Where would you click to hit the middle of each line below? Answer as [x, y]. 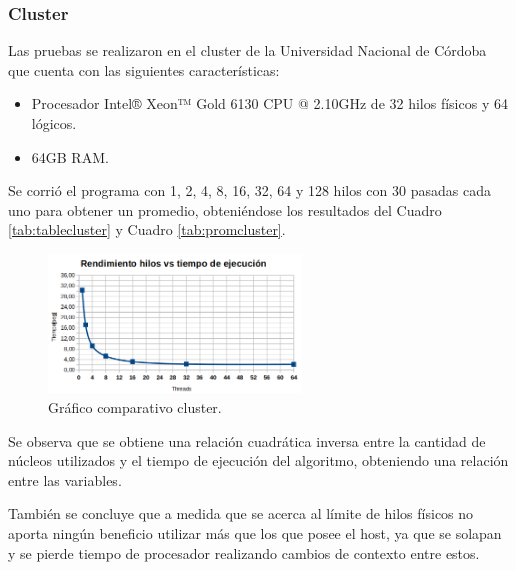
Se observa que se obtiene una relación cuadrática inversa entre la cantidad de [247, 440]
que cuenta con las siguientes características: [144, 69]
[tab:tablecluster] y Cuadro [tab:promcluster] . [147, 229]
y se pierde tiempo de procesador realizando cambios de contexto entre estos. [244, 552]
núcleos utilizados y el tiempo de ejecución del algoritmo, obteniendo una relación [258, 460]
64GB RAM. [70, 156]
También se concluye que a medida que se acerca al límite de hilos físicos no [241, 513]
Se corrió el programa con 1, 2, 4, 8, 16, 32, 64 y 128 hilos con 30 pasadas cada [249, 190]
